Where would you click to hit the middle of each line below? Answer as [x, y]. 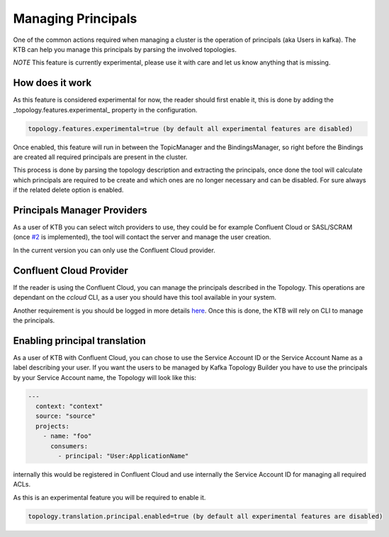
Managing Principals [75, 18]
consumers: [69, 446]
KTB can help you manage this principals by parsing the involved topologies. [125, 49]
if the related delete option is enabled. [68, 190]
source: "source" [66, 416]
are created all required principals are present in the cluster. [100, 157]
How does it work [52, 83]
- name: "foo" [67, 436]
